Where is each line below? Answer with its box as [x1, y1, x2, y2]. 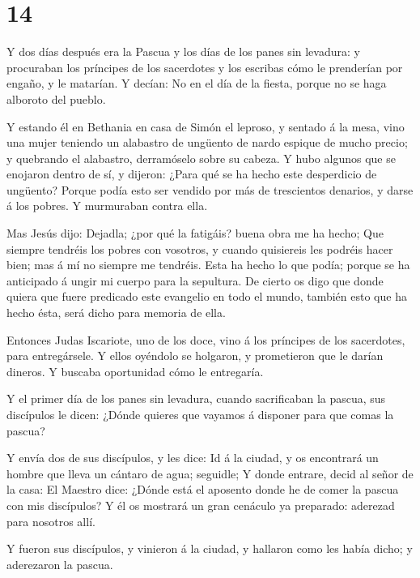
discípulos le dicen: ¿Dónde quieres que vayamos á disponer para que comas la [6, 406, 394, 422]
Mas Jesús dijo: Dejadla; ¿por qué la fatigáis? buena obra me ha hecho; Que [6, 225, 384, 242]
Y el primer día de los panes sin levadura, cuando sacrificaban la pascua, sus [6, 390, 386, 407]
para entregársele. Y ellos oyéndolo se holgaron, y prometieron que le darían [6, 347, 384, 364]
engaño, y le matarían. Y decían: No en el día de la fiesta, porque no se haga [6, 75, 387, 92]
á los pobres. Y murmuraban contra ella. [6, 197, 208, 214]
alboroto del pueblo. [6, 90, 106, 107]
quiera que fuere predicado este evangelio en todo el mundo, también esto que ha [6, 288, 407, 305]
